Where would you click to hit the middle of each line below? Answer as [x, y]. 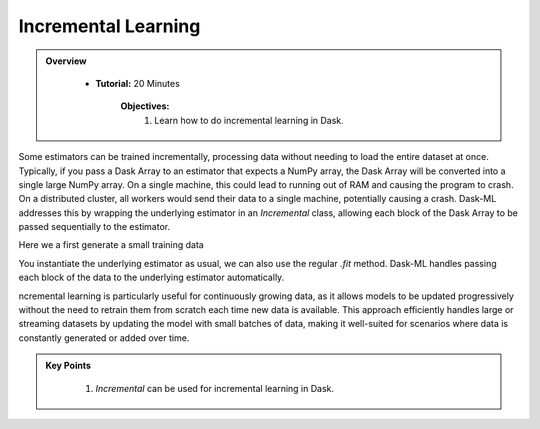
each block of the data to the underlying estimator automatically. [151, 277]
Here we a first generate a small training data [111, 245]
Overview [66, 61]
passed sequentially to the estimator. [94, 227]
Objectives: [145, 106]
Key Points [68, 366]
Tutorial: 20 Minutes [137, 83]
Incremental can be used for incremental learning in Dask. [215, 388]
